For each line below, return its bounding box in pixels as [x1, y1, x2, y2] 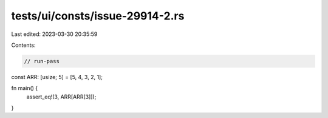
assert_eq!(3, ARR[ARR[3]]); [26, 93, 97, 100]
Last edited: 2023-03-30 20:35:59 [11, 30, 98, 38]
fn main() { [11, 85, 38, 92]
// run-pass [24, 58, 60, 64]
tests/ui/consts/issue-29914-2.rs [11, 9, 185, 23]
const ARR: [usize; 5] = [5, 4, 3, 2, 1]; [11, 73, 103, 80]
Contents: [11, 41, 36, 49]
